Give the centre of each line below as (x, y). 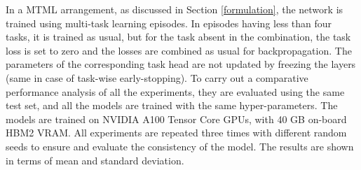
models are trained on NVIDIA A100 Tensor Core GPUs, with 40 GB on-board (176, 119)
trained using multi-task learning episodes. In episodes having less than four (169, 23)
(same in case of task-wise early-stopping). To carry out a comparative (157, 77)
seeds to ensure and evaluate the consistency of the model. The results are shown (180, 146)
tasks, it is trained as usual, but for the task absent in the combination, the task (178, 37)
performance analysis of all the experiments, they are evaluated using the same (175, 91)
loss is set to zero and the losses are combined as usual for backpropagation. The (179, 50)
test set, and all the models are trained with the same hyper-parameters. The (172, 105)
